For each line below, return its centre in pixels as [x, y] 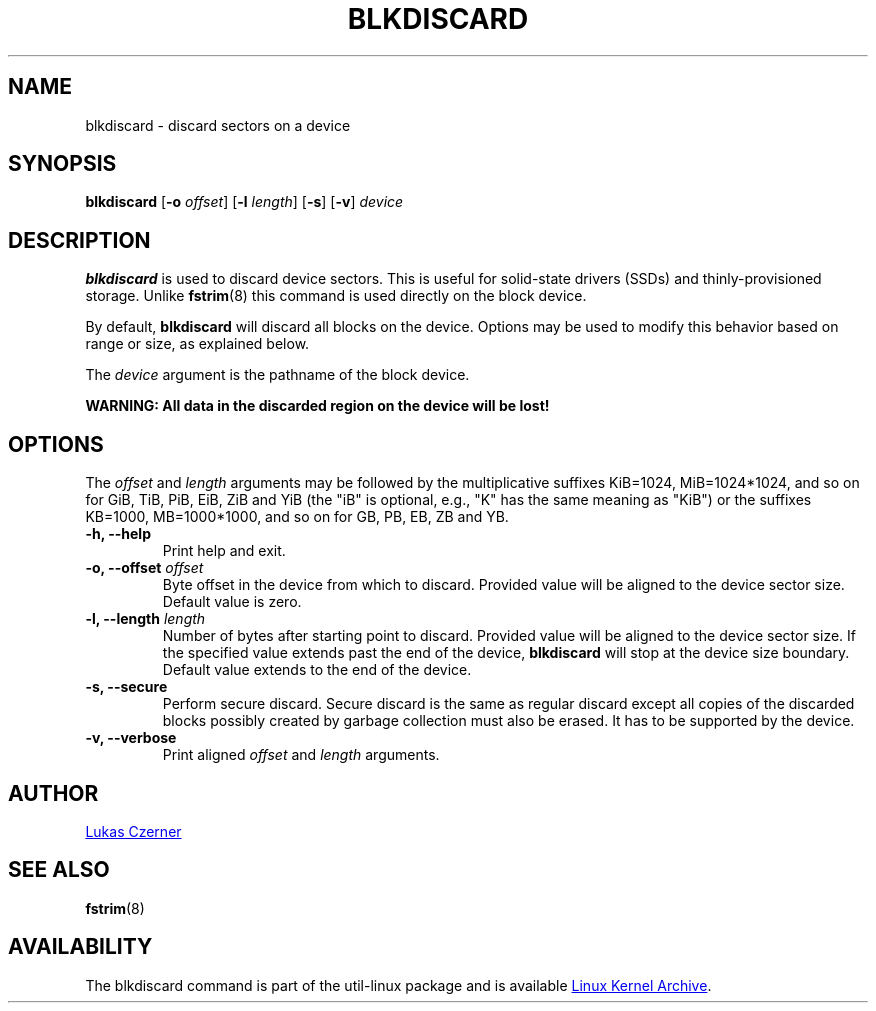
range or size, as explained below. [197, 344]
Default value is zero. [232, 602]
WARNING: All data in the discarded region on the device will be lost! [317, 406]
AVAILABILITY [80, 947]
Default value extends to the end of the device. [317, 670]
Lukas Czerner [133, 831]
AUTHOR [53, 793]
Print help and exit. [224, 551]
